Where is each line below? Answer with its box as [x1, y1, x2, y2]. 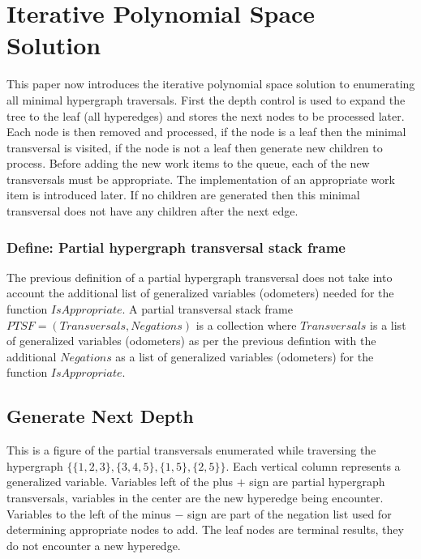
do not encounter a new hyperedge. [6, 536, 181, 553]
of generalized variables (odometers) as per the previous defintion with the [6, 332, 376, 349]
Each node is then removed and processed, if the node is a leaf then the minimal [6, 123, 406, 140]
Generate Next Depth [6, 403, 194, 429]
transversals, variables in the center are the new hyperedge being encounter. [6, 489, 384, 506]
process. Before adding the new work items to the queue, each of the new [6, 155, 370, 172]
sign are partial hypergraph [249, 473, 385, 490]
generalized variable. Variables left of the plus [6, 473, 234, 490]
